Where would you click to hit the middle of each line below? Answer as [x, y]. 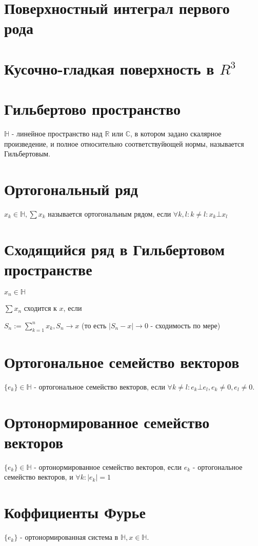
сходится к [40, 308]
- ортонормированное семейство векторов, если [108, 466]
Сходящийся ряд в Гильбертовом [115, 249]
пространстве [48, 269]
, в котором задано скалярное [176, 134]
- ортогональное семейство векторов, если [100, 386]
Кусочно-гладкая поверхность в [109, 68]
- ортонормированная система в [69, 537]
